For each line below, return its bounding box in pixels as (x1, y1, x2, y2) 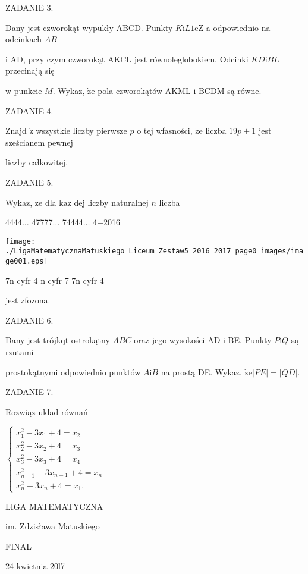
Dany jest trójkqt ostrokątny (5, 334, 110, 346)
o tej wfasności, (137, 124, 193, 137)
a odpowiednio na (206, 21, 271, 33)
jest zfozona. (5, 294, 51, 306)
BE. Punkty (228, 334, 272, 346)
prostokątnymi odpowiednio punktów (5, 365, 141, 378)
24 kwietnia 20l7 (5, 560, 65, 572)
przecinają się (5, 64, 55, 77)
